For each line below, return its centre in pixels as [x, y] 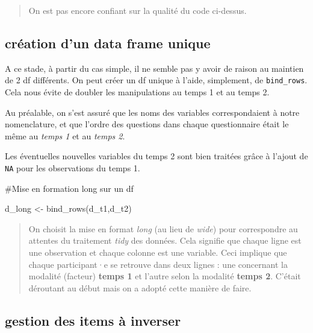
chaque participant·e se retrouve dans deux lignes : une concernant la [158, 264]
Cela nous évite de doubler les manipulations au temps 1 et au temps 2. [137, 92]
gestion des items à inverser [93, 320]
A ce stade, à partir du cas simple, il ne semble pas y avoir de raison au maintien [154, 68]
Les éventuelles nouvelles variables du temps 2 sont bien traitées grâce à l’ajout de [156, 156]
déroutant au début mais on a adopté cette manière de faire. [140, 287]
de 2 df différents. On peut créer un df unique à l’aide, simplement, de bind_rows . [156, 80]
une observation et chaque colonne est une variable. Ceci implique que [158, 252]
